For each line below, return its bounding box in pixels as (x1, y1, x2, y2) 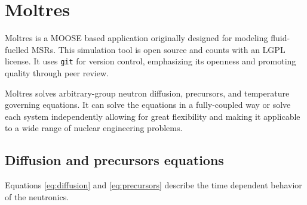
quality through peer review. (5, 66, 109, 79)
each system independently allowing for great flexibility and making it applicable (5, 110, 300, 122)
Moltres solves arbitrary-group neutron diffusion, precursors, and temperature (5, 86, 290, 99)
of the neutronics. (5, 190, 69, 203)
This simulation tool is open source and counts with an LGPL (58, 43, 285, 55)
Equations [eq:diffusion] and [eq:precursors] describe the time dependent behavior (5, 179, 302, 191)
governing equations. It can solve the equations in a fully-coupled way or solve (5, 98, 291, 111)
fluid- (271, 32, 290, 44)
